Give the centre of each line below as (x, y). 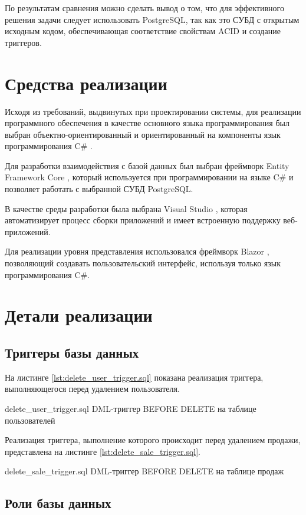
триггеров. (23, 42)
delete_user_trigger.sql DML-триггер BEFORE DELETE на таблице (131, 408)
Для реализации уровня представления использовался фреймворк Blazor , (137, 251)
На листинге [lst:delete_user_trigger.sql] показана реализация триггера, (134, 377)
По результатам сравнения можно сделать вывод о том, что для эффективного (144, 8)
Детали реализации (79, 315)
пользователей (30, 420)
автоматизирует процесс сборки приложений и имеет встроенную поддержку (143, 220)
